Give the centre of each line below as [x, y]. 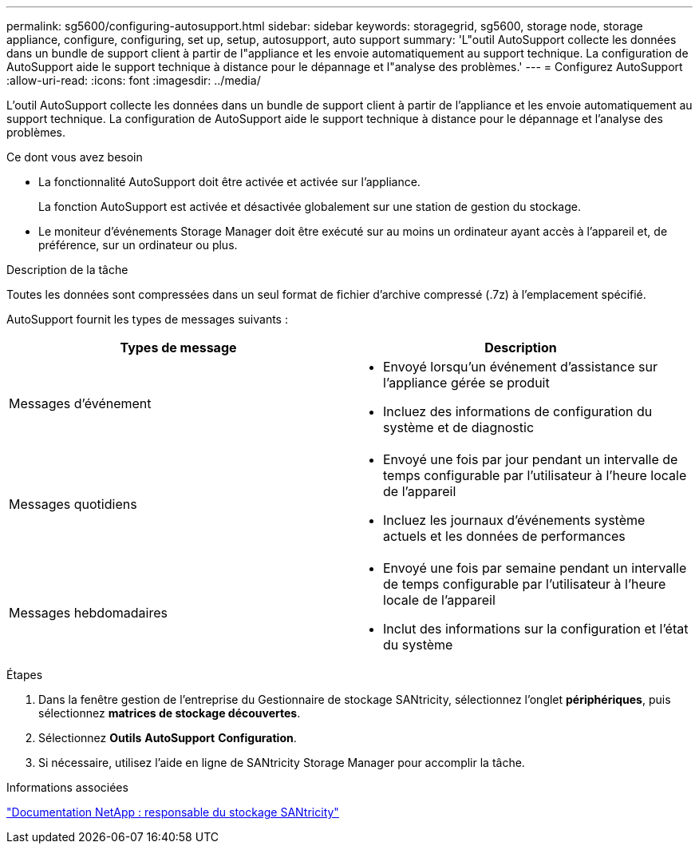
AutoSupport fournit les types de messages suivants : [147, 319]
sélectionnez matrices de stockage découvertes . [170, 713]
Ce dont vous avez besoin [75, 157]
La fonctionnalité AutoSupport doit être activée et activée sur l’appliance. [229, 182]
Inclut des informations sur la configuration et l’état [536, 629]
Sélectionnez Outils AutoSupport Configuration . [168, 738]
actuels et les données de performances [504, 536]
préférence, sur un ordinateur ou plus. [138, 245]
